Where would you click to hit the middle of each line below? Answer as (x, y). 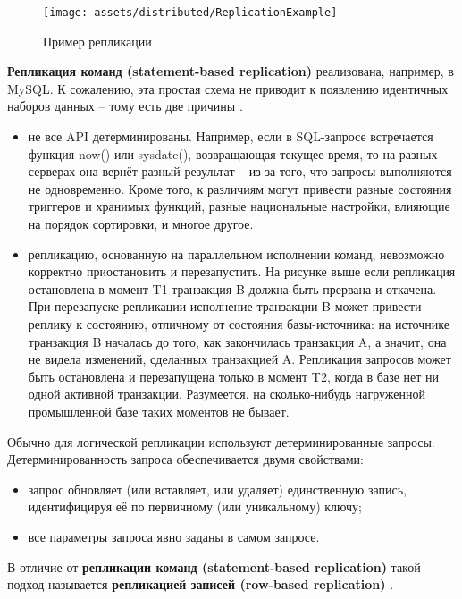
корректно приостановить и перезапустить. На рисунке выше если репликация (242, 271)
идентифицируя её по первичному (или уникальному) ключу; (195, 506)
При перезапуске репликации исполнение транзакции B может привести (225, 306)
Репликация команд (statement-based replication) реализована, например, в (231, 71)
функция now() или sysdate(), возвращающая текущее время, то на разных (233, 153)
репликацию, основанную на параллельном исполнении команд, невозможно (236, 253)
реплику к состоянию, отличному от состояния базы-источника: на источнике (239, 323)
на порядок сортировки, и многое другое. (141, 224)
